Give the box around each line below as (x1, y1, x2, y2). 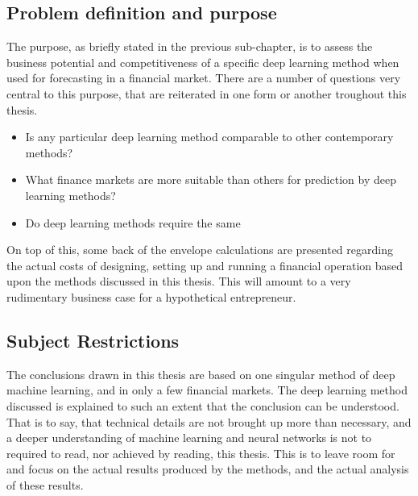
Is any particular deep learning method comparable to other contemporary (25, 128, 394, 145)
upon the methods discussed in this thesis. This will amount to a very (6, 273, 351, 290)
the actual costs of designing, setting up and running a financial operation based (6, 256, 404, 273)
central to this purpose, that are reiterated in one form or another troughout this (6, 85, 407, 102)
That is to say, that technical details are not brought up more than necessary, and (6, 413, 412, 430)
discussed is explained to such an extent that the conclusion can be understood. (6, 397, 399, 414)
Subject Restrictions (6, 327, 180, 352)
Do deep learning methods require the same (25, 214, 241, 231)
